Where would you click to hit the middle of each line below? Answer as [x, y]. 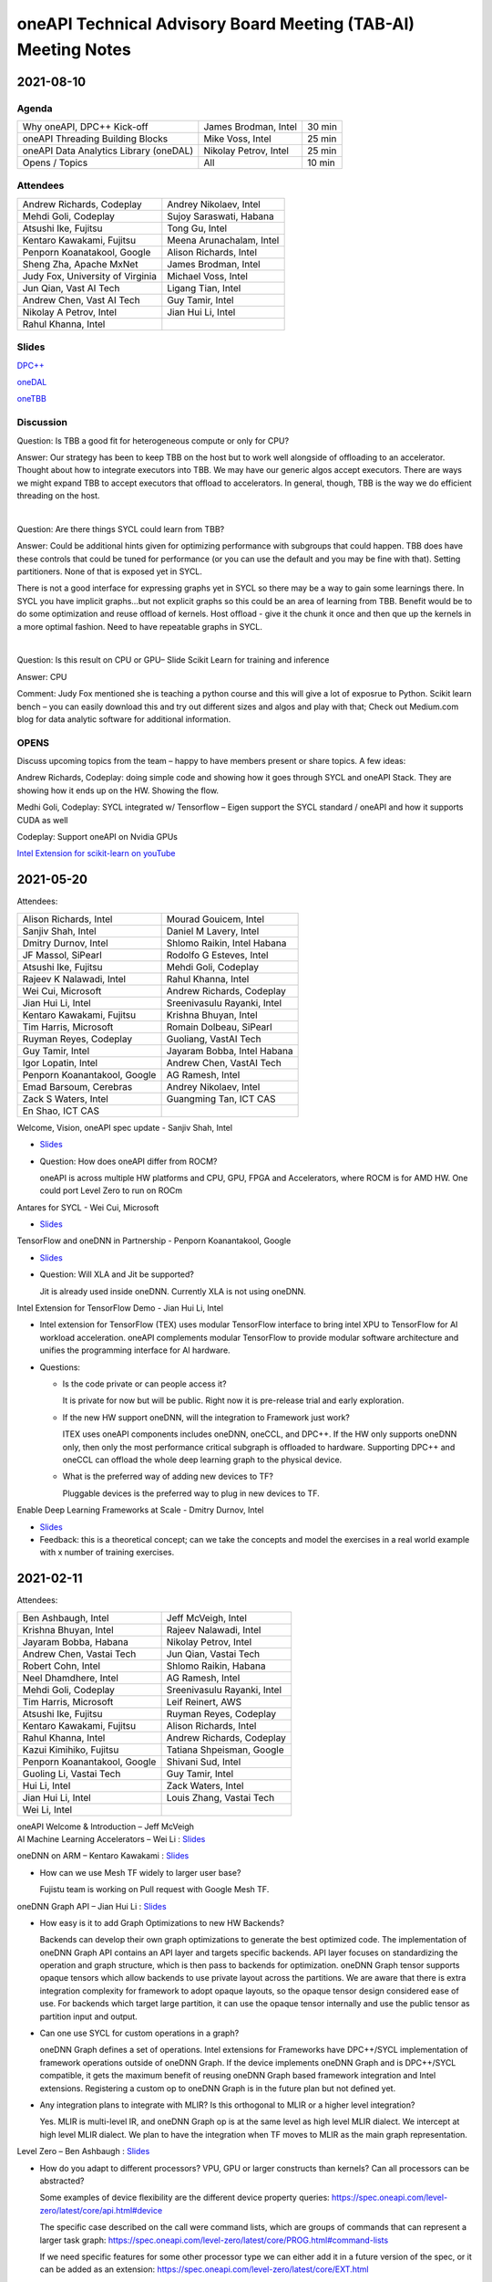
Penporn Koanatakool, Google [87, 252]
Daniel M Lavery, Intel [213, 931]
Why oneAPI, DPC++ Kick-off [86, 127]
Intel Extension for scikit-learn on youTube [96, 853]
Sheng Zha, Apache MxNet [80, 264]
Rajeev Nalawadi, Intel [214, 1629]
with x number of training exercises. [107, 1553]
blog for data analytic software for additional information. [124, 719]
